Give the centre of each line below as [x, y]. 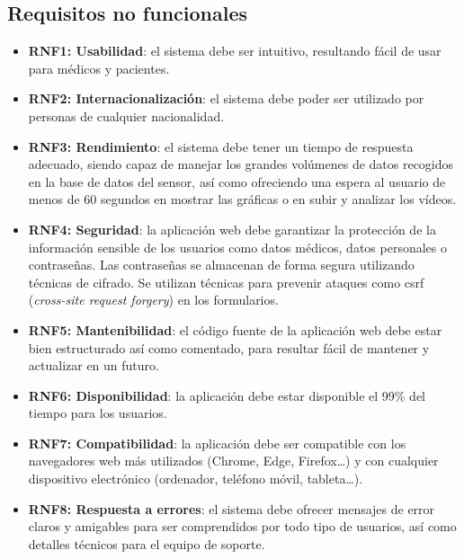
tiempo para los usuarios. [98, 413]
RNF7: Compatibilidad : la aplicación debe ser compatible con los [217, 443]
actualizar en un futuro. [94, 365]
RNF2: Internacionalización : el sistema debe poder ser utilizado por [226, 98]
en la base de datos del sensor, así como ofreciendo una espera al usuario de [237, 181]
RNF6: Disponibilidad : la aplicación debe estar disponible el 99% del [227, 395]
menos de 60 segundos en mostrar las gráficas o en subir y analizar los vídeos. [242, 199]
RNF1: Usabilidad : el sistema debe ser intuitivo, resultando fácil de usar [235, 51]
